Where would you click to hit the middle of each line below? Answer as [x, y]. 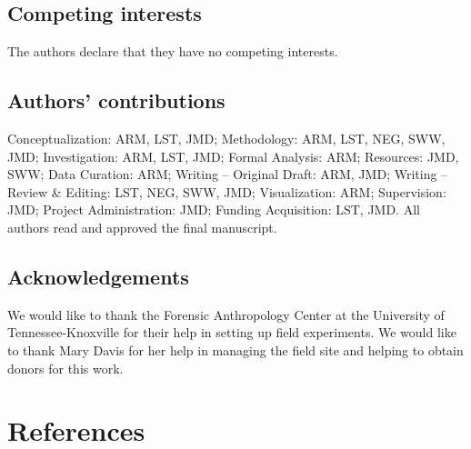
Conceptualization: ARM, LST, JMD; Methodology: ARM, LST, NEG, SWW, [226, 138]
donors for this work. [65, 368]
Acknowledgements [98, 276]
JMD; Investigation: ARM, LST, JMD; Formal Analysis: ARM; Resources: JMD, [233, 156]
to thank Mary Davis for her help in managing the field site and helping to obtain [235, 349]
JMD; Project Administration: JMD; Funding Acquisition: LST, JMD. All [214, 210]
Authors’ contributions [116, 100]
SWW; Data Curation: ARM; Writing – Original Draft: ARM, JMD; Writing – [228, 174]
